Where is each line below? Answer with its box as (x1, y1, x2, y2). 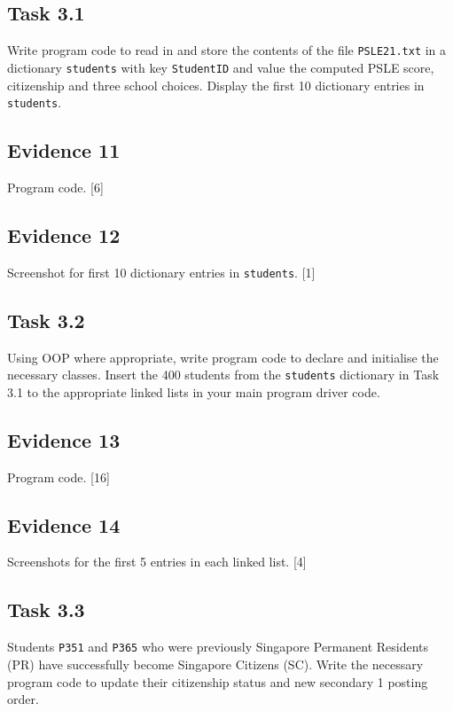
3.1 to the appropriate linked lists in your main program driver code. (7, 382, 380, 401)
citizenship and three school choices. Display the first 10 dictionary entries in (7, 75, 425, 94)
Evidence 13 (7, 426, 121, 453)
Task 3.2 (7, 306, 85, 333)
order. (7, 690, 39, 708)
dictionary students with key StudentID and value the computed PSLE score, (7, 58, 434, 76)
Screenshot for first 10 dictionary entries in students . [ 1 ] (7, 262, 316, 281)
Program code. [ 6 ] (7, 177, 104, 196)
